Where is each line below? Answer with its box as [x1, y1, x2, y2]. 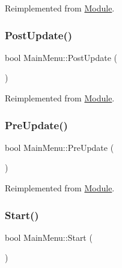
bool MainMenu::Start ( [5, 231, 93, 243]
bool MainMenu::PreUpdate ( [5, 141, 114, 153]
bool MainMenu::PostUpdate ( [5, 51, 117, 63]
